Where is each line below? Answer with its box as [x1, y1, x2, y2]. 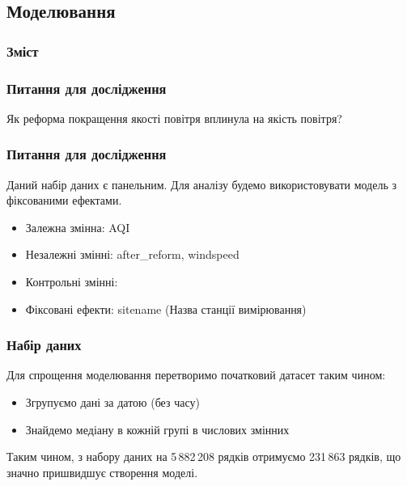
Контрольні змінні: [25, 273, 118, 290]
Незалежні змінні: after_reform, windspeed [25, 246, 240, 263]
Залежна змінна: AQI [25, 218, 130, 235]
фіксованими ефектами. [6, 192, 122, 209]
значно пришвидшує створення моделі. [6, 463, 198, 480]
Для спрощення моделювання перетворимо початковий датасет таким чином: [6, 366, 386, 383]
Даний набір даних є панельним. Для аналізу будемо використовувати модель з [6, 175, 397, 192]
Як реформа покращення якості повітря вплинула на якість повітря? [6, 109, 342, 126]
